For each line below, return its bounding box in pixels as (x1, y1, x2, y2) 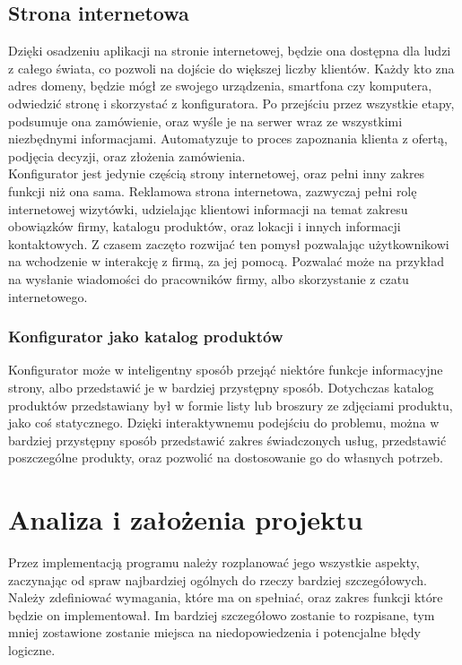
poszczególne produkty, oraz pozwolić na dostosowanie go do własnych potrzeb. (8, 448, 443, 467)
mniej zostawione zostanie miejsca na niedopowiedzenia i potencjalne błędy (8, 623, 421, 642)
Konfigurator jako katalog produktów (8, 325, 283, 348)
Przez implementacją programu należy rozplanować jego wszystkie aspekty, (8, 553, 420, 572)
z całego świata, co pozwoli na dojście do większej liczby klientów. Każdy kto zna (8, 58, 455, 77)
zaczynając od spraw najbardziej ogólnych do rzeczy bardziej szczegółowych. (8, 570, 427, 589)
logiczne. (8, 640, 56, 659)
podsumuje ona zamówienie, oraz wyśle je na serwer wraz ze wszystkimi (8, 111, 403, 130)
